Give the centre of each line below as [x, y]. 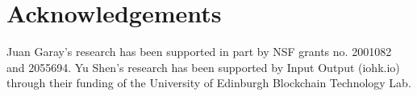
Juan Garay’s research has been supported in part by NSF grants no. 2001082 [199, 52]
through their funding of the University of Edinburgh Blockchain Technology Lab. [209, 83]
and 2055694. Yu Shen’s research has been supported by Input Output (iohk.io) [203, 67]
